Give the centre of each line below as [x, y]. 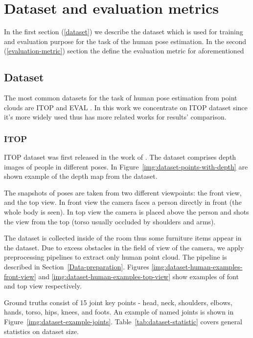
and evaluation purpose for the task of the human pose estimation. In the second [125, 41]
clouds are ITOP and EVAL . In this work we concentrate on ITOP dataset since [126, 107]
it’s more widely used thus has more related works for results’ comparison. [115, 117]
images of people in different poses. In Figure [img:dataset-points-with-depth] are [126, 166]
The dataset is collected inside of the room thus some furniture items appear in [123, 238]
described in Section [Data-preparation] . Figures [77, 267]
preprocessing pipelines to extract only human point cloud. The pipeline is [115, 257]
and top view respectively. [43, 286]
